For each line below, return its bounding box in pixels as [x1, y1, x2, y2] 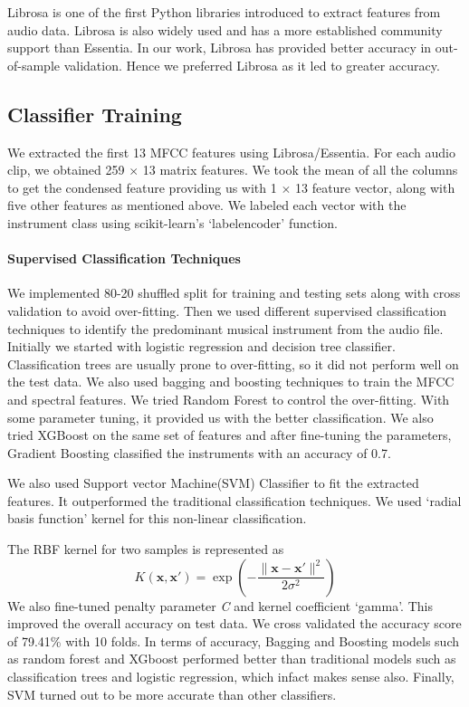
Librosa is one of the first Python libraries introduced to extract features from [7, 3, 441, 21]
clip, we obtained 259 [7, 160, 125, 179]
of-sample [7, 55, 61, 74]
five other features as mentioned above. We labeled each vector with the [7, 196, 407, 215]
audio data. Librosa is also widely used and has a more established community [7, 20, 443, 39]
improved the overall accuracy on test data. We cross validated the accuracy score [7, 614, 462, 633]
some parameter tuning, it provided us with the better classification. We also [7, 407, 434, 426]
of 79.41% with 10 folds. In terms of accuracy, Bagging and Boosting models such [7, 631, 459, 650]
